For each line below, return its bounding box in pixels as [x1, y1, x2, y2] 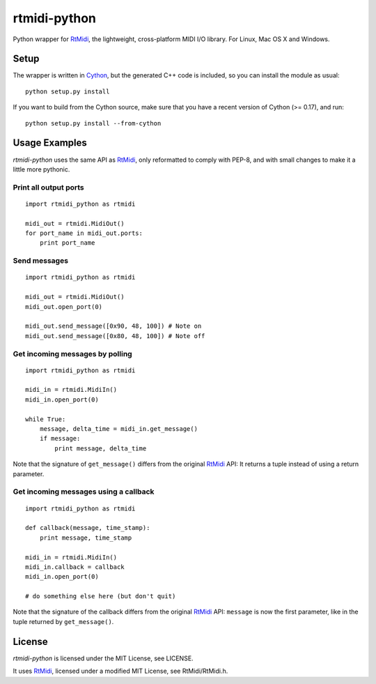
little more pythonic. [13, 165, 70, 174]
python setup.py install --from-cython [25, 119, 162, 127]
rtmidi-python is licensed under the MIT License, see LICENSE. [13, 654, 194, 662]
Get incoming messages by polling [13, 349, 132, 358]
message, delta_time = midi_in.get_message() [39, 425, 198, 433]
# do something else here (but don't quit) [25, 593, 176, 600]
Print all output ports [13, 182, 84, 192]
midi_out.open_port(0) [25, 303, 103, 310]
